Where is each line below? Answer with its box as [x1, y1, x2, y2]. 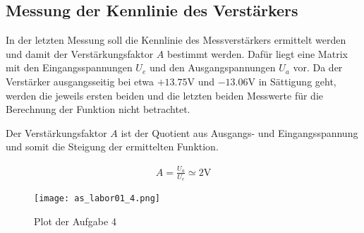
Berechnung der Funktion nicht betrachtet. [6, 102, 190, 116]
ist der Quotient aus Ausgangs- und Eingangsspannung [121, 125, 358, 140]
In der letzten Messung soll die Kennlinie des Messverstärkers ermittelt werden [6, 32, 346, 47]
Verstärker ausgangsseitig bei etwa [6, 73, 154, 88]
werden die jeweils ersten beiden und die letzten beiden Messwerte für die [6, 88, 323, 102]
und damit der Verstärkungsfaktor [6, 46, 154, 61]
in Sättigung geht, [258, 73, 336, 88]
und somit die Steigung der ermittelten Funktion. [6, 139, 219, 154]
